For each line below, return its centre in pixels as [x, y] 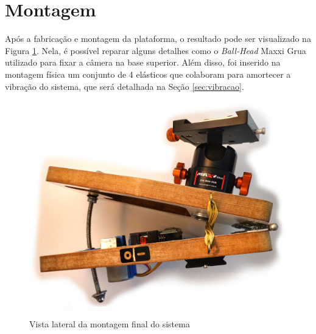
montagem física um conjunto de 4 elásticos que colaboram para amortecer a [148, 74]
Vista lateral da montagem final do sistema [110, 323]
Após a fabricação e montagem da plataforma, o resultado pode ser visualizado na [158, 39]
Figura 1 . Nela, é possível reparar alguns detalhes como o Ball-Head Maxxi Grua [156, 50]
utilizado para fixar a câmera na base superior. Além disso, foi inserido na [143, 62]
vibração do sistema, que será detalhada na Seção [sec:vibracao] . [125, 86]
